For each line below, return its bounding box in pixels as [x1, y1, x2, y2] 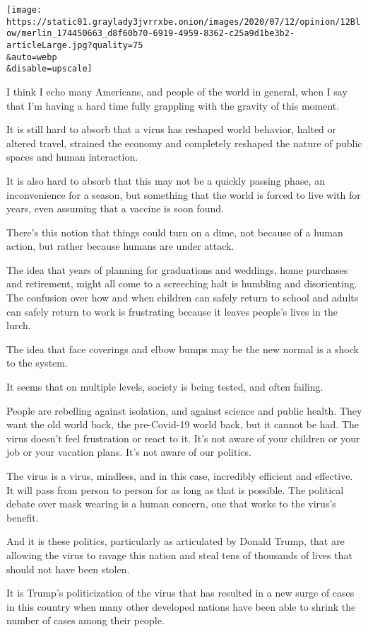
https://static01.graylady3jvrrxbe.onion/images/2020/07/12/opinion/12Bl [6, 16, 361, 27]
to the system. [6, 355, 68, 370]
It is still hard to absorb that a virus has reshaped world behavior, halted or [6, 122, 337, 137]
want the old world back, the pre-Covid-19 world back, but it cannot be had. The [6, 417, 360, 432]
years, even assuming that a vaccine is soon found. [6, 201, 225, 216]
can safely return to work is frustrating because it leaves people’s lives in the [6, 304, 338, 318]
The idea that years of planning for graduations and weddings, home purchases [6, 262, 348, 277]
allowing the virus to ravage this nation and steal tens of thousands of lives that [6, 547, 352, 562]
